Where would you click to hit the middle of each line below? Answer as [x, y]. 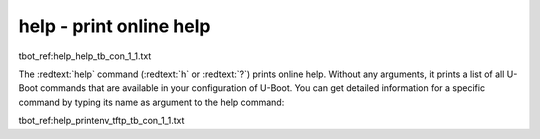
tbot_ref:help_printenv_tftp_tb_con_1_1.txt [101, 121]
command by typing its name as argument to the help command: [151, 102]
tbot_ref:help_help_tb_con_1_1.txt [85, 56]
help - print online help [114, 26]
